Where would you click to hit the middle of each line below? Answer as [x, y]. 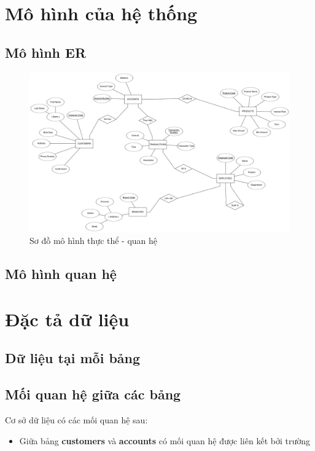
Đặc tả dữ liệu [67, 319]
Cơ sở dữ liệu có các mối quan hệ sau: [76, 419]
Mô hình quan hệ [61, 274]
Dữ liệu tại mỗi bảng [73, 358]
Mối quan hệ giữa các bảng [93, 394]
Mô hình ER [46, 52]
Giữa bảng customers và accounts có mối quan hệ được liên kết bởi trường [165, 440]
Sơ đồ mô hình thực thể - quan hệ [94, 241]
